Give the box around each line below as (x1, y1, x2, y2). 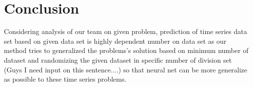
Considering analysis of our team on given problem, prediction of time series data (4, 26, 247, 36)
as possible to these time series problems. (4, 74, 127, 84)
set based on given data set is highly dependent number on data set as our (4, 35, 227, 46)
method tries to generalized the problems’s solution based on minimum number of (4, 45, 249, 55)
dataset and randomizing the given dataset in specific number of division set (4, 54, 232, 65)
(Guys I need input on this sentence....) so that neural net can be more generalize (4, 64, 248, 74)
